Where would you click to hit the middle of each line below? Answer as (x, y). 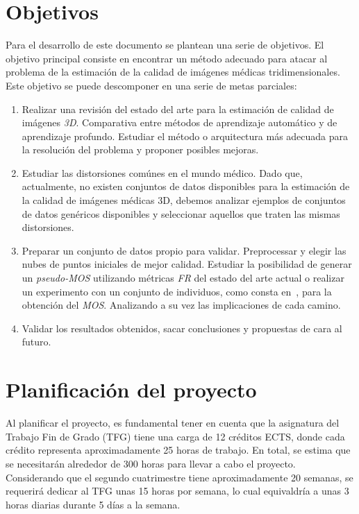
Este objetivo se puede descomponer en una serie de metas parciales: (151, 85)
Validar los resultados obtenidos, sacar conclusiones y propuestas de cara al (182, 328)
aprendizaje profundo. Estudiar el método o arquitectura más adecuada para (185, 136)
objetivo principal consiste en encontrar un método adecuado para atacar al (167, 58)
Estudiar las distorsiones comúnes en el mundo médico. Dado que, (162, 172)
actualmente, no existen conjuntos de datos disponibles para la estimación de (186, 186)
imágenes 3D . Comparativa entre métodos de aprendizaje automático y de (179, 122)
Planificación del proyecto (131, 389)
